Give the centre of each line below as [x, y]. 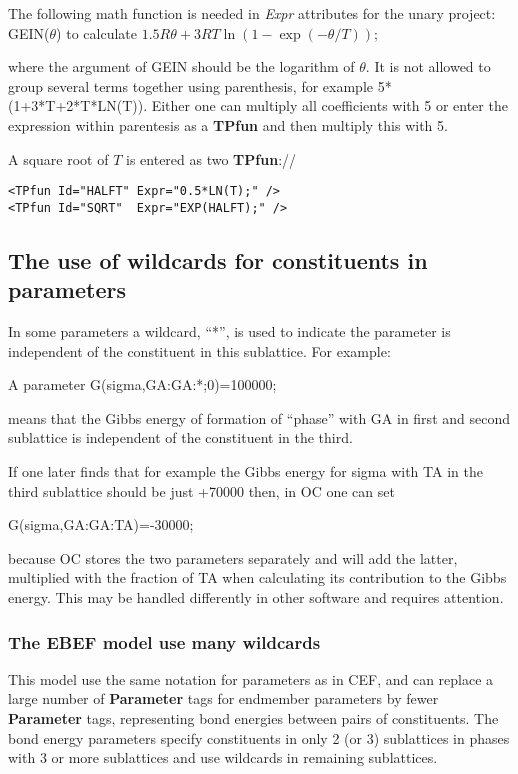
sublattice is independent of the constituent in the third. [180, 437]
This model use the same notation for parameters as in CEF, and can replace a [251, 678]
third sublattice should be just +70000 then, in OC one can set [201, 490]
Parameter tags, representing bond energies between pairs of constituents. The [253, 718]
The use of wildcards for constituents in [218, 259]
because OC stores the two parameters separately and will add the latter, [233, 557]
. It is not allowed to [428, 66]
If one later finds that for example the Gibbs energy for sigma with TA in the [245, 471]
